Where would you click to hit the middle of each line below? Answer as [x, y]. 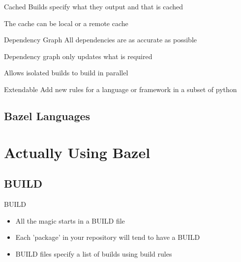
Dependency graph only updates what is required [78, 56]
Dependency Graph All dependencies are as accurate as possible [100, 40]
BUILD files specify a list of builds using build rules [94, 253]
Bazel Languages [47, 115]
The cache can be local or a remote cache [66, 23]
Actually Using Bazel [77, 152]
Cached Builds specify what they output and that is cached [94, 6]
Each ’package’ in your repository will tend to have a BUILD [108, 237]
